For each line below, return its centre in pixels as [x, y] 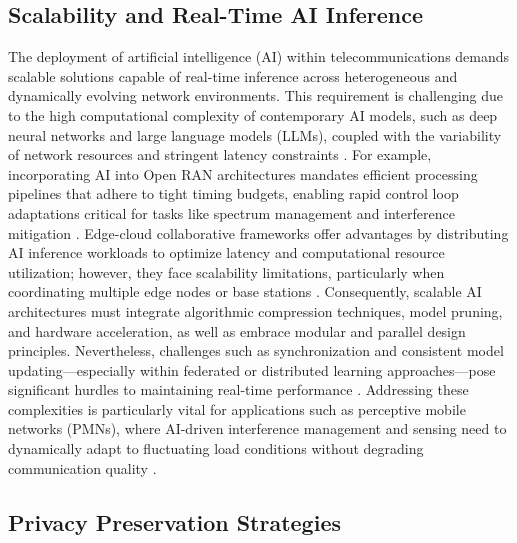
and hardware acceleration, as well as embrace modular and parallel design [237, 330]
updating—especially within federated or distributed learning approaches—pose [252, 369]
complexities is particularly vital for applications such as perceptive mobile [237, 408]
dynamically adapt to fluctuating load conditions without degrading [216, 448]
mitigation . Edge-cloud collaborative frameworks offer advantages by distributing [258, 232]
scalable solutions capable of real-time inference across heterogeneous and [233, 75]
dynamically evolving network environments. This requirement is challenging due [256, 95]
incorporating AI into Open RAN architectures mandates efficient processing [243, 173]
